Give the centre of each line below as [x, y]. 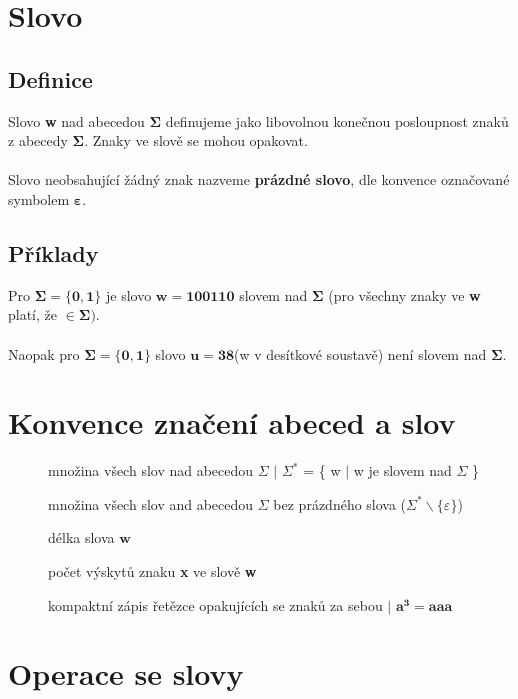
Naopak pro [44, 353]
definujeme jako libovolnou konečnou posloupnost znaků [337, 120]
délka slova [81, 537]
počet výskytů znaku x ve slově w [152, 571]
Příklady [53, 252]
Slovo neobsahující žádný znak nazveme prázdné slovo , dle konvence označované [259, 179]
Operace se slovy [126, 673]
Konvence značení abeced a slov [232, 422]
